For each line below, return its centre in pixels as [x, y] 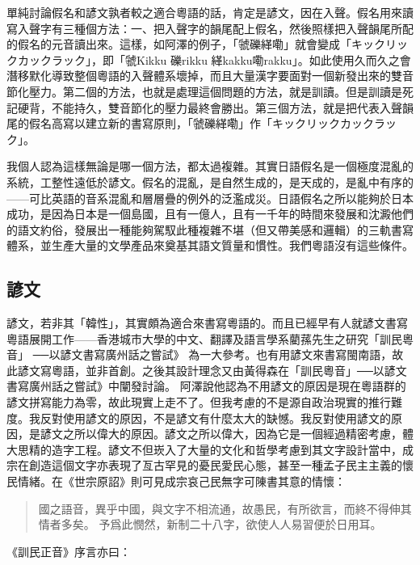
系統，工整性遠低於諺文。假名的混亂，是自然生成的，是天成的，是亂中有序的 [210, 181]
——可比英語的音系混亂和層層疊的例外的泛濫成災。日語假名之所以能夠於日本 [210, 198]
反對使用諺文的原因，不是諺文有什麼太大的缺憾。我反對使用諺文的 [215, 417]
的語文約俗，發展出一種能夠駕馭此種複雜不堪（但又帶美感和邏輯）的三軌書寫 [210, 229]
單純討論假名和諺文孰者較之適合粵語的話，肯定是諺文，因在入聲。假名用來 [204, 12]
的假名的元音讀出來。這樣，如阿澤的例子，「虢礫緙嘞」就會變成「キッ [190, 44]
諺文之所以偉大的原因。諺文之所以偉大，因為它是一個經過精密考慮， [221, 434]
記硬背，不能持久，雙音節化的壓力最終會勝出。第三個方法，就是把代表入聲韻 [210, 107]
